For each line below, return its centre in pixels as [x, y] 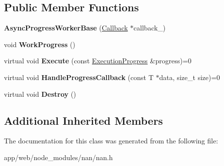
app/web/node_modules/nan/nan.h [59, 157]
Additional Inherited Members [83, 120]
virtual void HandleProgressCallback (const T [79, 77]
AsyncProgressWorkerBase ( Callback [66, 28]
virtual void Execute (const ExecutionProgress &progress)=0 [98, 61]
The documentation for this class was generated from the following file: [111, 141]
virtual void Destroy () [40, 94]
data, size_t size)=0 [190, 77]
